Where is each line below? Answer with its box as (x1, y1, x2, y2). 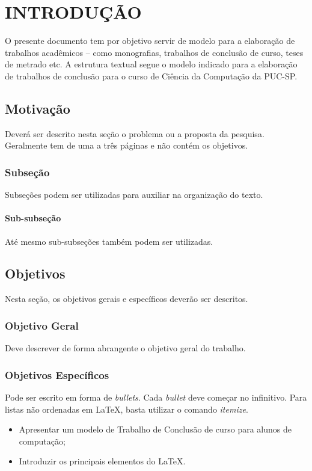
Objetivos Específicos (5, 367, 109, 382)
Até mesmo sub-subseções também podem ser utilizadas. (5, 235, 213, 247)
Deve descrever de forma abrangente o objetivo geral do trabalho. (5, 342, 246, 354)
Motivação (5, 99, 70, 117)
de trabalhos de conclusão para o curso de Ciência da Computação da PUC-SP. (5, 69, 298, 82)
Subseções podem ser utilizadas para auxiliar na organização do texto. (5, 188, 263, 201)
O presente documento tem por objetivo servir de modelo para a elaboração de (5, 34, 295, 47)
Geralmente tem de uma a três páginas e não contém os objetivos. (5, 139, 248, 152)
